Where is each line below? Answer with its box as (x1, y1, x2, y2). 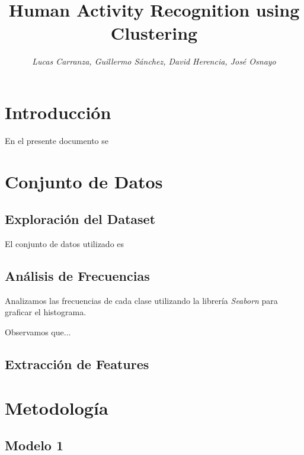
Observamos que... (5, 326, 71, 338)
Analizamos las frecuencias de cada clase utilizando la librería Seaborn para (5, 294, 278, 306)
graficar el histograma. (5, 306, 87, 318)
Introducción (5, 100, 111, 124)
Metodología (5, 395, 108, 419)
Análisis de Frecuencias (5, 267, 150, 284)
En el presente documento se (5, 134, 108, 146)
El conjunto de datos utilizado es (5, 238, 124, 250)
